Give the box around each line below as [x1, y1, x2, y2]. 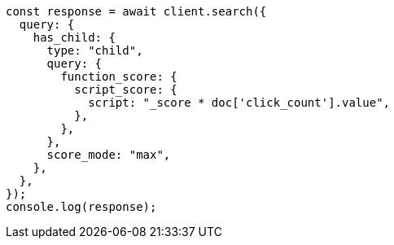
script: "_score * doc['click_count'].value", [88, 96, 391, 109]
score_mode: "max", [46, 148, 171, 161]
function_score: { [60, 70, 177, 83]
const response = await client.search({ [6, 5, 267, 18]
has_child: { [33, 31, 116, 44]
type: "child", [46, 44, 143, 57]
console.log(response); [6, 200, 157, 213]
